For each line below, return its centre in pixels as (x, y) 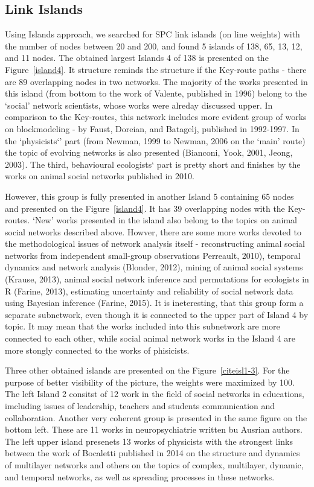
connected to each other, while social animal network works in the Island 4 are (150, 338)
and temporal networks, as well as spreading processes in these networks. (140, 476)
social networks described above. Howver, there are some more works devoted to (153, 231)
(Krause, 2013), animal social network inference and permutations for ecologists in (157, 279)
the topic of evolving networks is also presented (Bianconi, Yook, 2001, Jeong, (149, 152)
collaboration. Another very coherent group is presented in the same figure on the (156, 417)
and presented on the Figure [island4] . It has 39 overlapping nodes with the (145, 208)
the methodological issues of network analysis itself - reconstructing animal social (155, 243)
